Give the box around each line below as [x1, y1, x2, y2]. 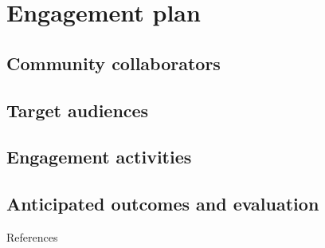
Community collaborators [6, 50, 221, 75]
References [6, 228, 58, 245]
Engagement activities [6, 144, 192, 169]
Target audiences [6, 97, 149, 122]
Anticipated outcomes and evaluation [6, 191, 319, 216]
